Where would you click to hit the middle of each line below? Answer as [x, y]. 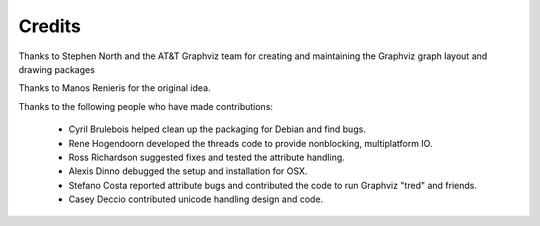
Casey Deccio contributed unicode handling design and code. [196, 199]
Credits [50, 26]
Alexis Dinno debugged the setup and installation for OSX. [188, 171]
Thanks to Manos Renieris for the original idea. [114, 88]
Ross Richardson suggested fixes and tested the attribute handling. [206, 157]
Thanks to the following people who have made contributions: [146, 106]
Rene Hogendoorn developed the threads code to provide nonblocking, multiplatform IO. [250, 143]
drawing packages [56, 69]
